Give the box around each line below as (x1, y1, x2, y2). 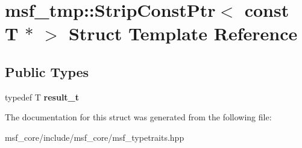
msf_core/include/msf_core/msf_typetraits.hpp (5, 131, 184, 143)
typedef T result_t (5, 90, 80, 103)
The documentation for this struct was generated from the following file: (5, 111, 272, 123)
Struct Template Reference (68, 21, 298, 46)
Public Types (5, 62, 89, 81)
